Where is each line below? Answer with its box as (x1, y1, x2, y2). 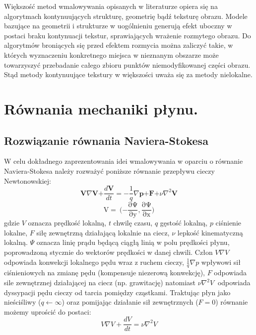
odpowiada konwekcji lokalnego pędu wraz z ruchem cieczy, (4, 256, 184, 267)
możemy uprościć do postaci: (4, 306, 91, 317)
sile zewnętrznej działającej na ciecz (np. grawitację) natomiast (4, 277, 196, 288)
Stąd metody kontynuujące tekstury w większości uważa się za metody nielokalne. (4, 69, 253, 80)
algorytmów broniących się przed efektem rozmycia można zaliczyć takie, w (4, 40, 233, 50)
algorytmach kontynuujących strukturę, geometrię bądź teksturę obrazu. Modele (4, 10, 248, 21)
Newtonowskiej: (4, 175, 51, 186)
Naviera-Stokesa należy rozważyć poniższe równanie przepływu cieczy (4, 165, 215, 176)
